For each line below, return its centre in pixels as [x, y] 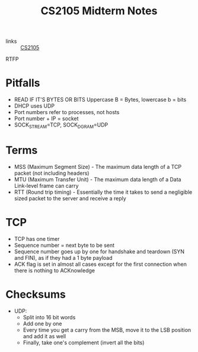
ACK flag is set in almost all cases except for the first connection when [100, 264]
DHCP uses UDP [34, 106]
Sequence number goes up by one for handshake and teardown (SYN [99, 252]
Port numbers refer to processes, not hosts [67, 112]
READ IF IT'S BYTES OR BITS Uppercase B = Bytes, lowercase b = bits [100, 100]
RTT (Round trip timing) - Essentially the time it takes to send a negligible [103, 192]
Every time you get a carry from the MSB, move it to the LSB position [107, 330]
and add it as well [44, 336]
